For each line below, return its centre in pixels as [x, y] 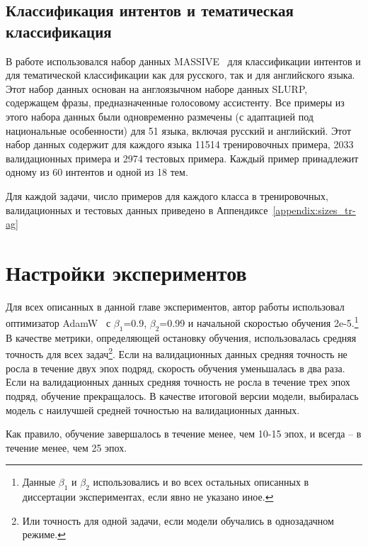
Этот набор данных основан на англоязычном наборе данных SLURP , [157, 88]
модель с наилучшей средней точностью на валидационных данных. [153, 409]
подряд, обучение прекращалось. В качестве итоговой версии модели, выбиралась [182, 395]
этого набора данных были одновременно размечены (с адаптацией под [160, 116]
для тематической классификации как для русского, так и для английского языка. [180, 75]
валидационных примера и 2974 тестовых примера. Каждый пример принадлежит [182, 158]
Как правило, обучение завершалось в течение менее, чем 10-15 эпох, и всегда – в [184, 434]
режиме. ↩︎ [44, 534]
